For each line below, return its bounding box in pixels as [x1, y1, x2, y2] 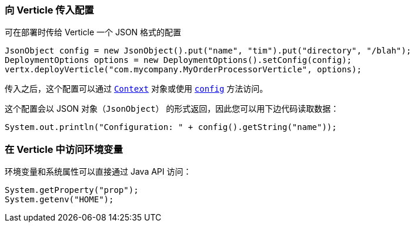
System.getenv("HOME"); [5, 195, 114, 205]
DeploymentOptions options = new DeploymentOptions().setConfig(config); [5, 55, 352, 65]
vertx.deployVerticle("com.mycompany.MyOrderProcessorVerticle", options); [5, 65, 362, 75]
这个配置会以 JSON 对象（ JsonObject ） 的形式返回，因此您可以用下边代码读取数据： [5, 104, 339, 114]
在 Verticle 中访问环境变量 [5, 143, 123, 155]
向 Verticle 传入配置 [5, 4, 94, 16]
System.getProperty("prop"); [5, 185, 139, 195]
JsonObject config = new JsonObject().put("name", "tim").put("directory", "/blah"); [5, 46, 412, 56]
